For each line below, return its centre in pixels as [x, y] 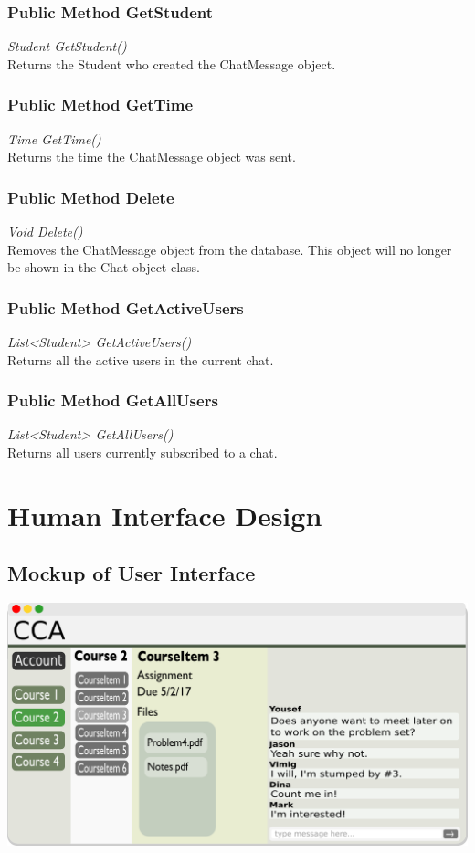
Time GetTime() [54, 138]
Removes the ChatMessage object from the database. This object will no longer [230, 249]
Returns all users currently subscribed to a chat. [142, 453]
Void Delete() [45, 232]
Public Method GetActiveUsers [126, 307]
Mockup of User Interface [132, 573]
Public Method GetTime [100, 105]
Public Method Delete [91, 197]
